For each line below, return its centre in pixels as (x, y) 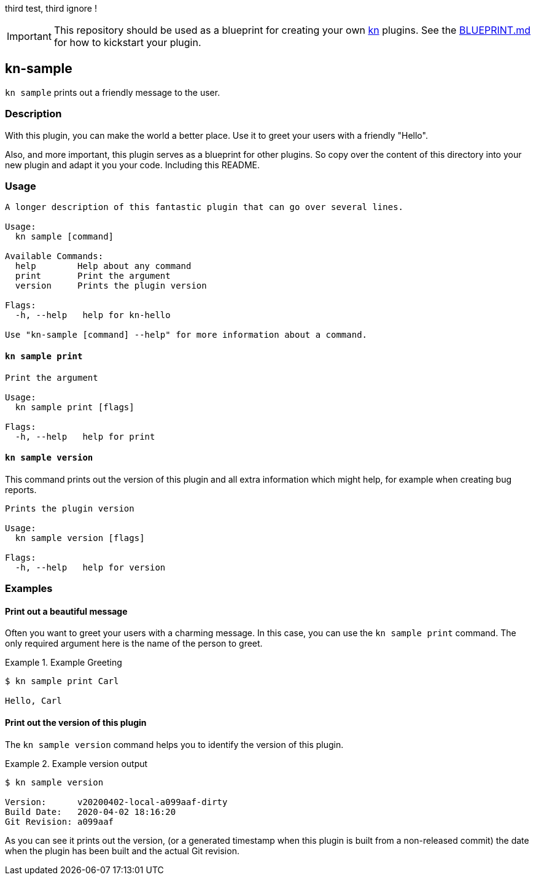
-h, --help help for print (85, 436)
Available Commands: (54, 256)
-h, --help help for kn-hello (93, 315)
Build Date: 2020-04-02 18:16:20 (91, 812)
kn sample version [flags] (80, 538)
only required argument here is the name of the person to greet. (134, 644)
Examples (29, 589)
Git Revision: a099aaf (60, 821)
